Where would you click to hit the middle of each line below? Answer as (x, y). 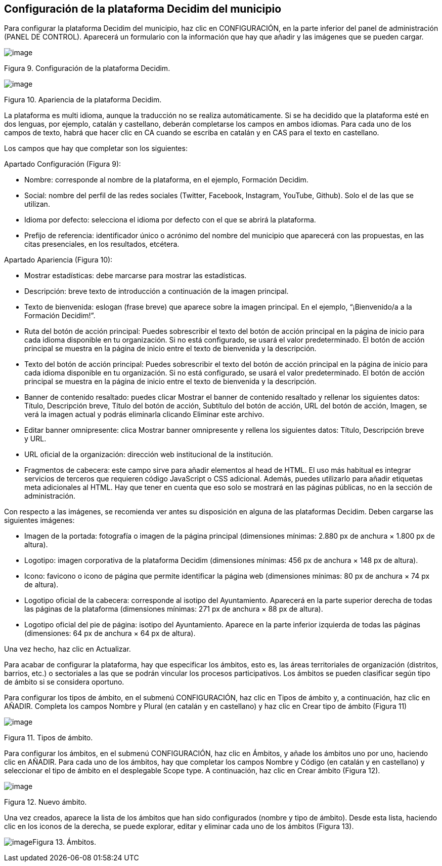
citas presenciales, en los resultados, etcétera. (102, 244)
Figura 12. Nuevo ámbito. (46, 802)
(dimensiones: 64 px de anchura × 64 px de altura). (110, 633)
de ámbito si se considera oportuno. (64, 682)
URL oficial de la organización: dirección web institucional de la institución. (149, 455)
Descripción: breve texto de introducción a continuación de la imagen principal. (157, 291)
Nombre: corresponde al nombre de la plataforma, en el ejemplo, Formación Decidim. (166, 180)
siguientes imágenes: (39, 520)
